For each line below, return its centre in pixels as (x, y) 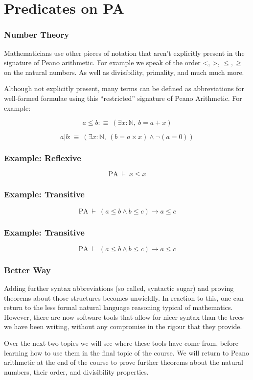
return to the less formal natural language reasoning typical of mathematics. (118, 307)
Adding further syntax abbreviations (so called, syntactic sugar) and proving (119, 288)
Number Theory (37, 35)
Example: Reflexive (43, 158)
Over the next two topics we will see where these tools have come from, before (121, 343)
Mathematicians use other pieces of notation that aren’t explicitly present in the (124, 53)
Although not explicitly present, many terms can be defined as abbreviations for (124, 88)
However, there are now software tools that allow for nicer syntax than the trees (124, 317)
